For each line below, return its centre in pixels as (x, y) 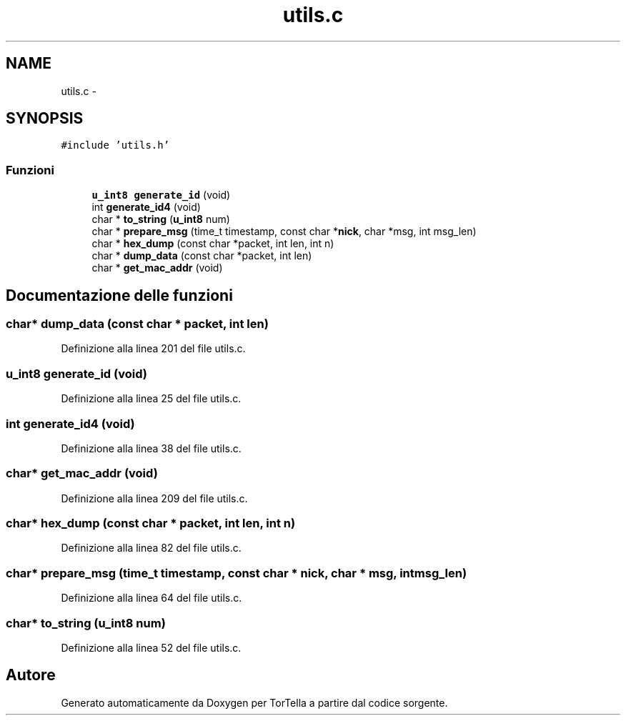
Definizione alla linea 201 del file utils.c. (153, 349)
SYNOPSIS (45, 119)
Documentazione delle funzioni (119, 295)
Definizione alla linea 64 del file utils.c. (151, 598)
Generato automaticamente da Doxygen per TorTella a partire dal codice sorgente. (254, 702)
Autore (31, 675)
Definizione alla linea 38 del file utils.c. (151, 448)
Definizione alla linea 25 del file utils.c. (151, 399)
